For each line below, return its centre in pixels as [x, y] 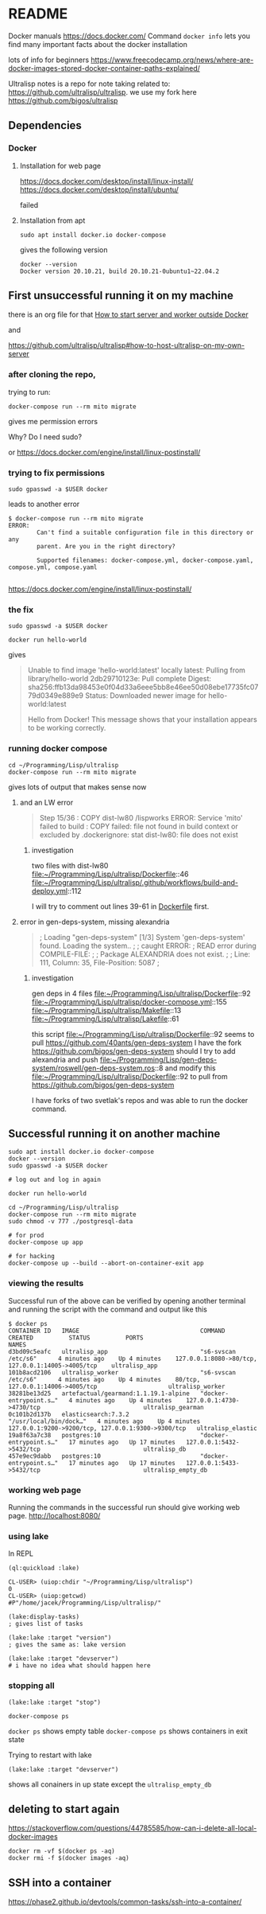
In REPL [21, 1553]
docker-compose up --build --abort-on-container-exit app [106, 1263]
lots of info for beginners [49, 60]
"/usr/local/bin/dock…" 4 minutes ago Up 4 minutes [104, 1421]
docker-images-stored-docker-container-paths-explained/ [104, 68]
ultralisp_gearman [173, 1407]
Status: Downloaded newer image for [146, 696]
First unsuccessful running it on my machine [121, 296]
